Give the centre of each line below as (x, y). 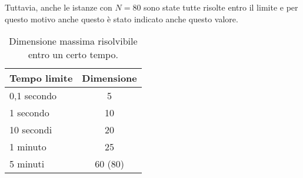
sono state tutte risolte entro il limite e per (221, 7)
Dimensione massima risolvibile (73, 41)
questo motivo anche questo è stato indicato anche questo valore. (121, 19)
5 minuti (27, 164)
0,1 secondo (33, 96)
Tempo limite (41, 78)
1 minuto (28, 147)
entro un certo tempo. (73, 55)
